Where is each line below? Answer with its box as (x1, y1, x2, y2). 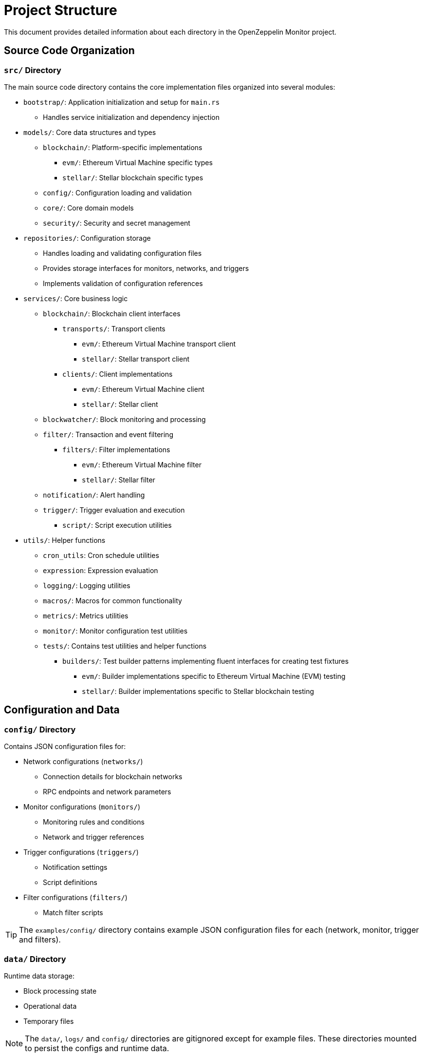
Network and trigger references (43, 833, 144, 842)
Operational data (23, 1001, 77, 1010)
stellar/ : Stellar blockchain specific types (62, 173, 203, 182)
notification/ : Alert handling (43, 490, 145, 499)
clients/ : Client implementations (62, 369, 173, 378)
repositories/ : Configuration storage (23, 233, 151, 242)
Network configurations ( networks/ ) (23, 757, 143, 766)
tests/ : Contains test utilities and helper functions (43, 641, 207, 650)
